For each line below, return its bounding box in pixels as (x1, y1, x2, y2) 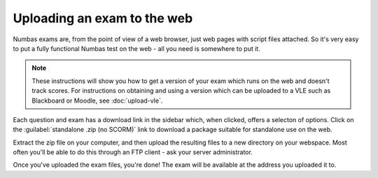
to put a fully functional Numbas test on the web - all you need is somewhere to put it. (13, 44, 260, 52)
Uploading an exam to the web (13, 10, 193, 26)
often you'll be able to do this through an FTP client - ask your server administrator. (13, 148, 253, 156)
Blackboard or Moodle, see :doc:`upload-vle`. (31, 96, 163, 105)
